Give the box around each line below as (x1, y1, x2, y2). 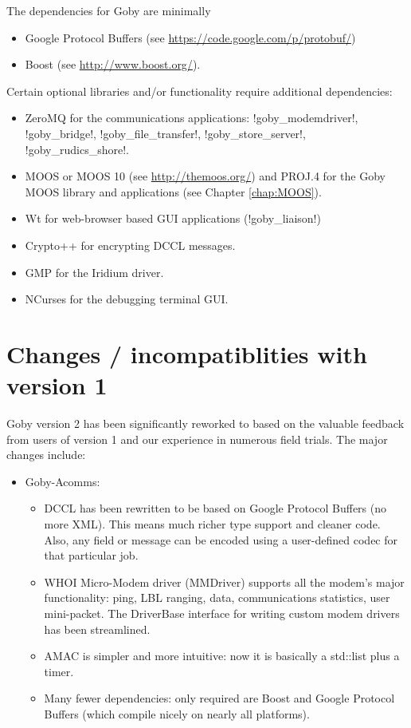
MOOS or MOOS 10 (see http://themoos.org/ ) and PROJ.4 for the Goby (25, 168, 386, 184)
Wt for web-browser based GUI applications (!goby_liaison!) (25, 210, 321, 227)
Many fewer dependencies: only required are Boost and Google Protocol (44, 690, 395, 706)
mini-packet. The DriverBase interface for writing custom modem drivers (44, 604, 400, 621)
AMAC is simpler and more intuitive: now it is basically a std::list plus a (44, 647, 400, 664)
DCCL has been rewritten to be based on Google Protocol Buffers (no (44, 500, 387, 516)
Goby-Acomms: (25, 473, 100, 489)
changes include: (6, 446, 86, 463)
